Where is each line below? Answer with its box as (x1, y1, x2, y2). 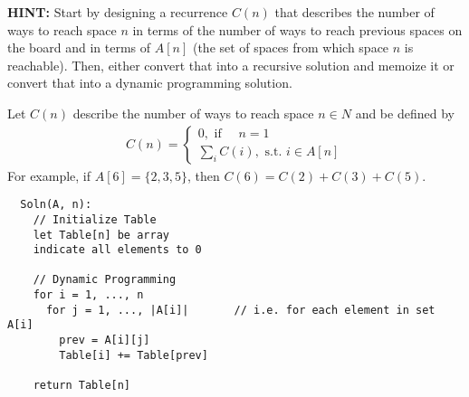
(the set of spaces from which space (192, 38, 389, 57)
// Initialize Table (33, 213, 157, 226)
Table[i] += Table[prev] (59, 348, 208, 362)
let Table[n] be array (33, 228, 169, 241)
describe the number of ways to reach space (72, 103, 314, 122)
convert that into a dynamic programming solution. (7, 73, 292, 92)
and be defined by (355, 103, 455, 122)
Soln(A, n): (20, 198, 92, 212)
